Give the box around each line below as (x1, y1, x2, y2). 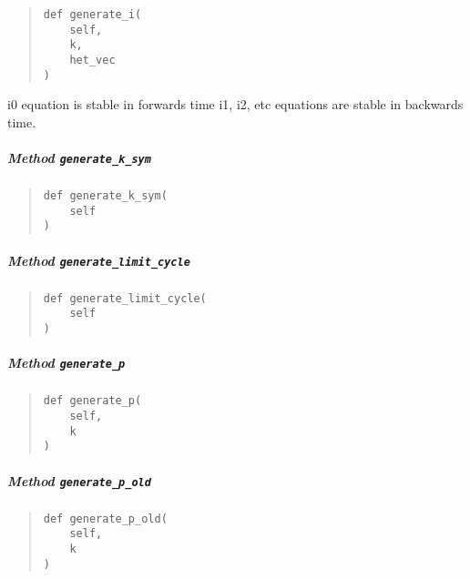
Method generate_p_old (7, 471, 151, 490)
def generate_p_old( (43, 512, 168, 525)
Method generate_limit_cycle (7, 250, 190, 269)
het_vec (69, 53, 116, 66)
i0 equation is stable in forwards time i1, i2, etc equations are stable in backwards (7, 95, 464, 114)
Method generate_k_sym (7, 148, 151, 168)
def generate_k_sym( (43, 189, 168, 203)
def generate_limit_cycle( (43, 291, 207, 305)
